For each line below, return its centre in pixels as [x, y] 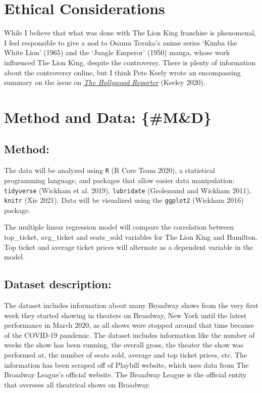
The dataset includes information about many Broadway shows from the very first [131, 305]
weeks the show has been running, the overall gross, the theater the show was [124, 345]
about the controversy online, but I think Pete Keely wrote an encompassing [122, 72]
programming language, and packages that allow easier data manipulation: [119, 180]
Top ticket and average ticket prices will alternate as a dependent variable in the [128, 247]
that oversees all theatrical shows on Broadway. [77, 384]
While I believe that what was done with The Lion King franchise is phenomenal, [130, 33]
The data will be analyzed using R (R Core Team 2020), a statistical [110, 170]
